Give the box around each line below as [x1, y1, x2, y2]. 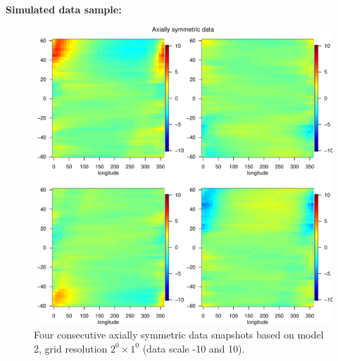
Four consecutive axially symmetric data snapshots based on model [34, 327, 324, 342]
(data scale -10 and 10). [142, 341, 245, 355]
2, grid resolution [34, 341, 108, 355]
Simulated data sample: [6, 2, 122, 16]
